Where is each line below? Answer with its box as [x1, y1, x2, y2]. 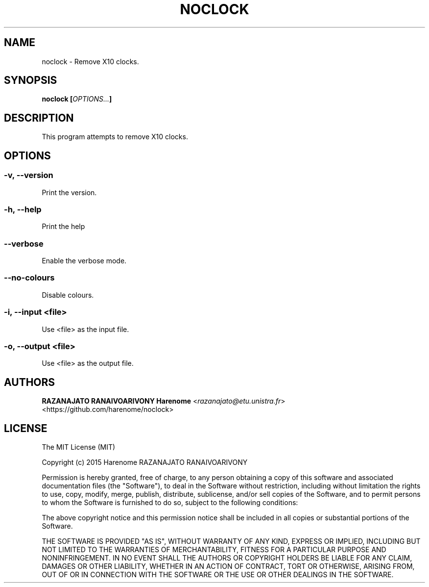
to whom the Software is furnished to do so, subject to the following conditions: [42, 498, 298, 507]
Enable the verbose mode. [42, 256, 127, 265]
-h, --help [4, 204, 42, 214]
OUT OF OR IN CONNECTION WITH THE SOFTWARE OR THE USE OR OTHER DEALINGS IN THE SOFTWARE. [42, 570, 394, 579]
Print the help [42, 222, 85, 231]
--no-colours [4, 273, 55, 283]
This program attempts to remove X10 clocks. [42, 132, 188, 141]
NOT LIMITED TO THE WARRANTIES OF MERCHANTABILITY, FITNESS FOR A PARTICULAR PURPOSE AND [42, 545, 386, 554]
